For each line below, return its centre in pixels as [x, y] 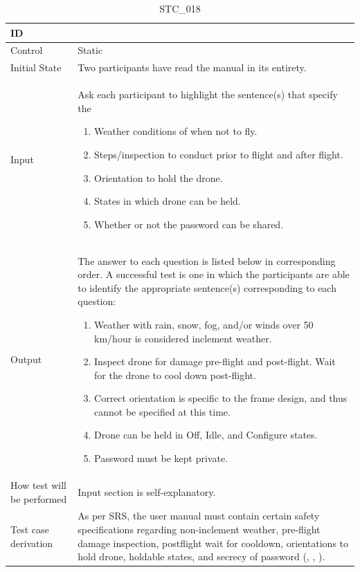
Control [27, 50]
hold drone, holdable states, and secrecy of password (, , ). [201, 556]
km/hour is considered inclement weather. [183, 338]
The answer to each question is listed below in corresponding [207, 260]
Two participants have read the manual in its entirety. [192, 67]
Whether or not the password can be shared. [189, 224]
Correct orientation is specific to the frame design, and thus [221, 398]
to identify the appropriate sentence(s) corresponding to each [207, 287]
